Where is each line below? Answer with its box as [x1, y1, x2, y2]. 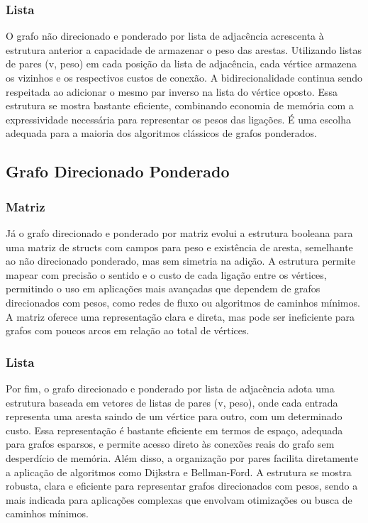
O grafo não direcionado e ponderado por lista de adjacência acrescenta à [6, 28, 324, 43]
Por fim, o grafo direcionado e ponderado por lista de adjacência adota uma [6, 380, 335, 395]
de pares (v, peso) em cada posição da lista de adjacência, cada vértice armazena [6, 56, 357, 71]
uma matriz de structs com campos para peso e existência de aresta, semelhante [6, 239, 353, 254]
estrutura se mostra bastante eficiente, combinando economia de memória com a [6, 98, 354, 113]
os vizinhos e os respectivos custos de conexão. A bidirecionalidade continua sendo [6, 70, 363, 84]
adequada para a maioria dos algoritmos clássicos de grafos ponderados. [6, 126, 318, 141]
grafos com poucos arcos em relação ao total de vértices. [6, 323, 250, 338]
